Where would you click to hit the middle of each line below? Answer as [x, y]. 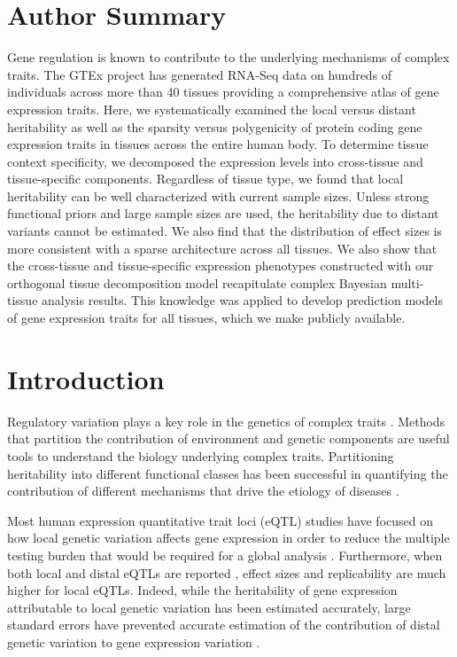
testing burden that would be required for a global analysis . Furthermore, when [225, 555]
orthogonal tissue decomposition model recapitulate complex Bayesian [197, 282]
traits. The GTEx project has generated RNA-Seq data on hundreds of [200, 74]
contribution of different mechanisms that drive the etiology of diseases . [203, 491]
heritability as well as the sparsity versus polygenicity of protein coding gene [215, 126]
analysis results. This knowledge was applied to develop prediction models [242, 300]
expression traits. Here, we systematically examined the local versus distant [212, 109]
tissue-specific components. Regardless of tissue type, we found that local [205, 179]
